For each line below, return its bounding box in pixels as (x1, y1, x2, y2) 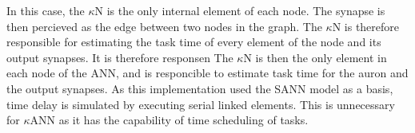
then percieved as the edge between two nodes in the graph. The (6, 18, 322, 34)
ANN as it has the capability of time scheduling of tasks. (30, 111, 309, 128)
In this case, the (6, 2, 85, 18)
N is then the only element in (243, 49, 387, 65)
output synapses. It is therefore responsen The (6, 49, 233, 65)
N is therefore (332, 18, 400, 34)
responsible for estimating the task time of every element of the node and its (6, 33, 381, 50)
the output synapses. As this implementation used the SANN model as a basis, (6, 80, 393, 96)
